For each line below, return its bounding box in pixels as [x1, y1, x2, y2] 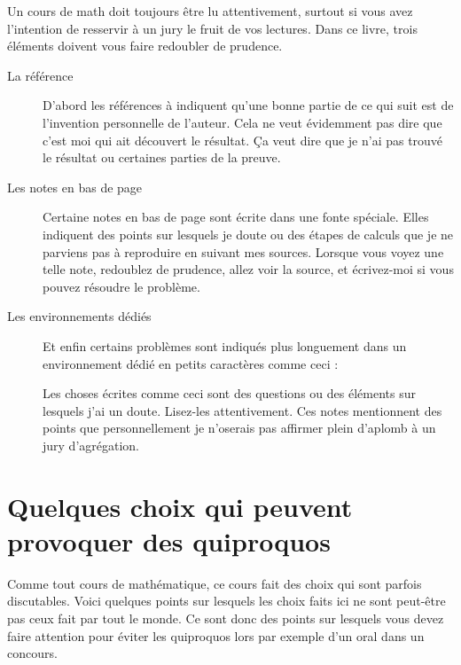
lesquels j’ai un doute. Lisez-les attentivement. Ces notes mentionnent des [43, 401, 442, 419]
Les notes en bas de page [7, 177, 143, 196]
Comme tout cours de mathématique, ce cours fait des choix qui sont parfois [7, 574, 422, 592]
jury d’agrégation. [43, 435, 140, 454]
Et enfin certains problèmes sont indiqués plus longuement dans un [43, 336, 407, 355]
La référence [7, 66, 74, 84]
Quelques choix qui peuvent [7, 488, 353, 524]
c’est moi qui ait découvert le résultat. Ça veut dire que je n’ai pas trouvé [43, 130, 443, 149]
